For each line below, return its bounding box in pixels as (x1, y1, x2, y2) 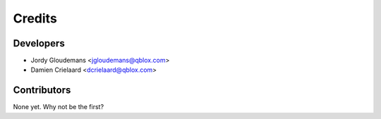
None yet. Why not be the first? (13, 103, 104, 111)
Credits (13, 11, 58, 26)
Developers (13, 37, 65, 49)
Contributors (13, 84, 71, 96)
